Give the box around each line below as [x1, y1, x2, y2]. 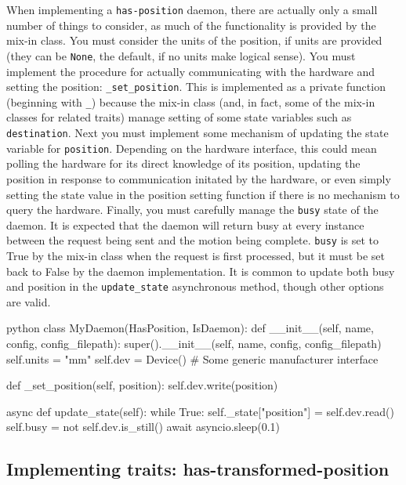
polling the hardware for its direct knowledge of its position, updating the [6, 155, 361, 172]
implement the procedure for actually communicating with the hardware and [6, 63, 375, 79]
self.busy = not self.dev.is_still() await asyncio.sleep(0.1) [6, 418, 280, 435]
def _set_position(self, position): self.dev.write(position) [6, 377, 278, 393]
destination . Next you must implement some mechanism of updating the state [6, 125, 389, 140]
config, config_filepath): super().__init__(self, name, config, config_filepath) [6, 335, 382, 352]
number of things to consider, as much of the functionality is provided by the [6, 16, 376, 33]
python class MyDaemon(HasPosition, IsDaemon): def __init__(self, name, [6, 320, 374, 336]
